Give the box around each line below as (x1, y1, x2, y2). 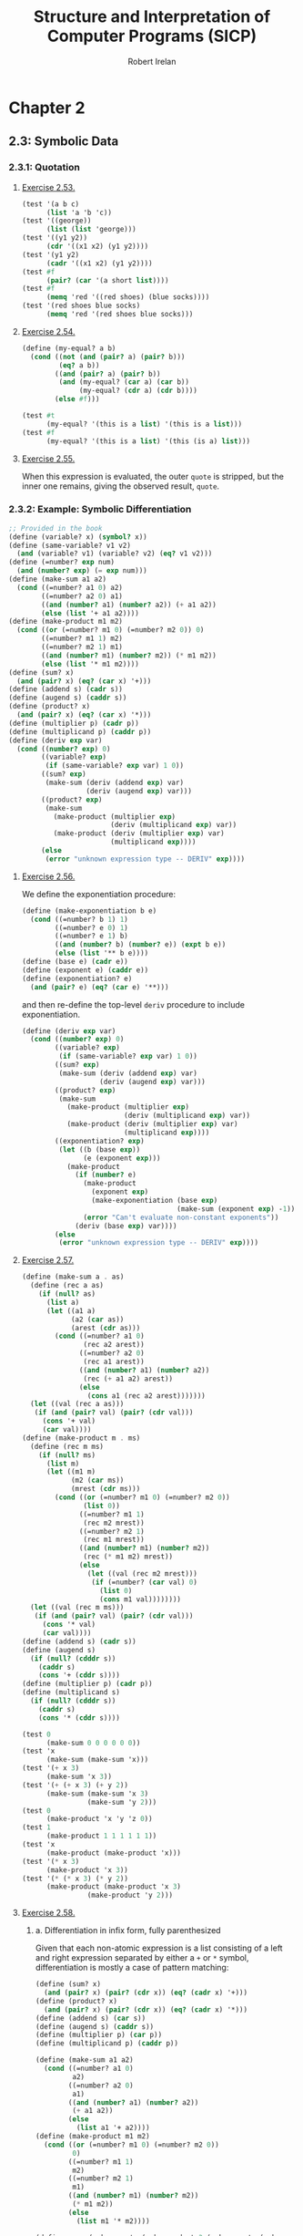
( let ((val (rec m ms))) (30, 1603, 125, 1612)
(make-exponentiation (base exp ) (91, 1196, 218, 1206)
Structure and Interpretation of (33, 6, 271, 27)
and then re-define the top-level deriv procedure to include (21, 999, 245, 1009)
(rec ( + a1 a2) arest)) (83, 1374, 174, 1383)
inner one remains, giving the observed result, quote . (21, 481, 220, 492)
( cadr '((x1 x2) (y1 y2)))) (45, 258, 153, 268)
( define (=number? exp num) (8, 558, 116, 567)
